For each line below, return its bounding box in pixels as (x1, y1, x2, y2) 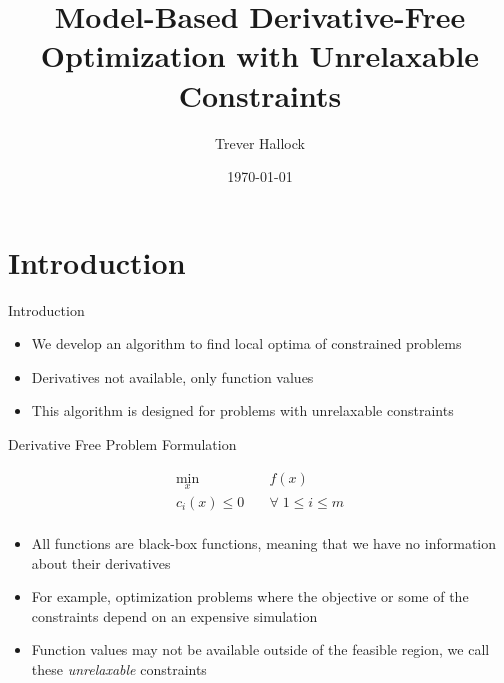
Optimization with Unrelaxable (40, 35, 480, 76)
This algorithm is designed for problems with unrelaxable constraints (31, 400, 454, 421)
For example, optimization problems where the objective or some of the (31, 586, 469, 607)
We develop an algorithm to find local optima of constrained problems (31, 333, 462, 354)
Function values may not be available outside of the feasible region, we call (31, 639, 490, 660)
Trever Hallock (215, 132, 305, 153)
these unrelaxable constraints (31, 658, 207, 679)
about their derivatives (31, 552, 171, 573)
